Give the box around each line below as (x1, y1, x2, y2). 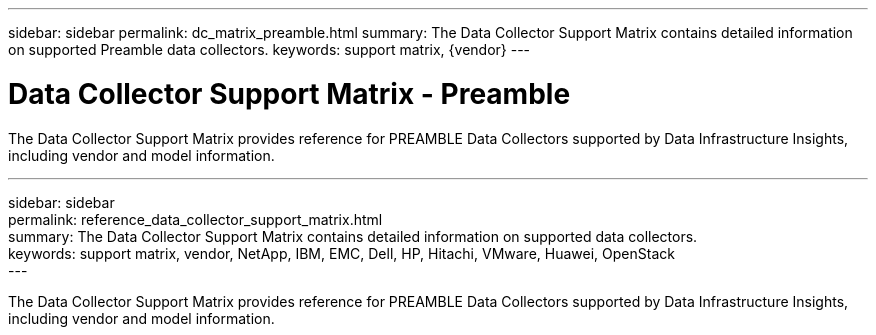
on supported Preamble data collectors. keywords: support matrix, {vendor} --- (8, 41, 531, 58)
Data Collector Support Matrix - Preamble (8, 76, 571, 111)
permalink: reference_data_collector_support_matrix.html (8, 210, 383, 228)
